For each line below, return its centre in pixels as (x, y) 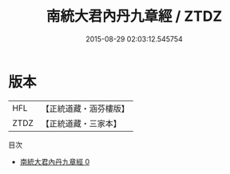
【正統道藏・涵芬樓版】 (85, 109)
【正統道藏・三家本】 (81, 123)
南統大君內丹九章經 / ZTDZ (134, 16)
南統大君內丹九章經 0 (55, 161)
